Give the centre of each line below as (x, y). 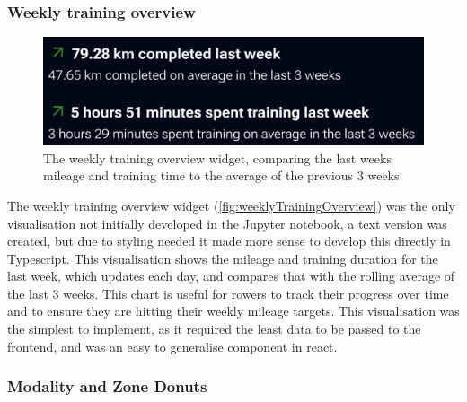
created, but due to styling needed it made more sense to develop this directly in (229, 241)
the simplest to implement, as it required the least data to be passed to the (214, 329)
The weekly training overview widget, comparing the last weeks (217, 157)
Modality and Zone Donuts (107, 386)
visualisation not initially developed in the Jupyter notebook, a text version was (227, 223)
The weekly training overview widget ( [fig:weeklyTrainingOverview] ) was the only (231, 205)
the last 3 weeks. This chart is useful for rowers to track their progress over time (228, 293)
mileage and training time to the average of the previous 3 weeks (221, 175)
